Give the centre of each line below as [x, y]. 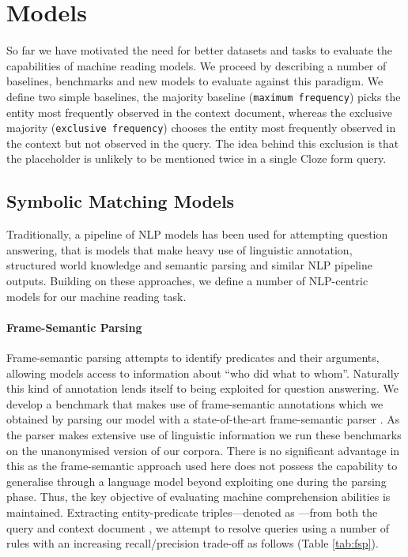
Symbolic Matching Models [121, 201]
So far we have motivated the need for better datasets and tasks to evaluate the [200, 50]
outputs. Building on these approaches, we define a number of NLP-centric [187, 280]
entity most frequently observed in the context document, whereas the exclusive [200, 112]
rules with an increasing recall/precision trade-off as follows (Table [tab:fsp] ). [193, 543]
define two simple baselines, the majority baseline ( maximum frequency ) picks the [204, 96]
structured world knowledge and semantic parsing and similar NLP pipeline [189, 265]
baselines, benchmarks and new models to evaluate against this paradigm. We [195, 81]
